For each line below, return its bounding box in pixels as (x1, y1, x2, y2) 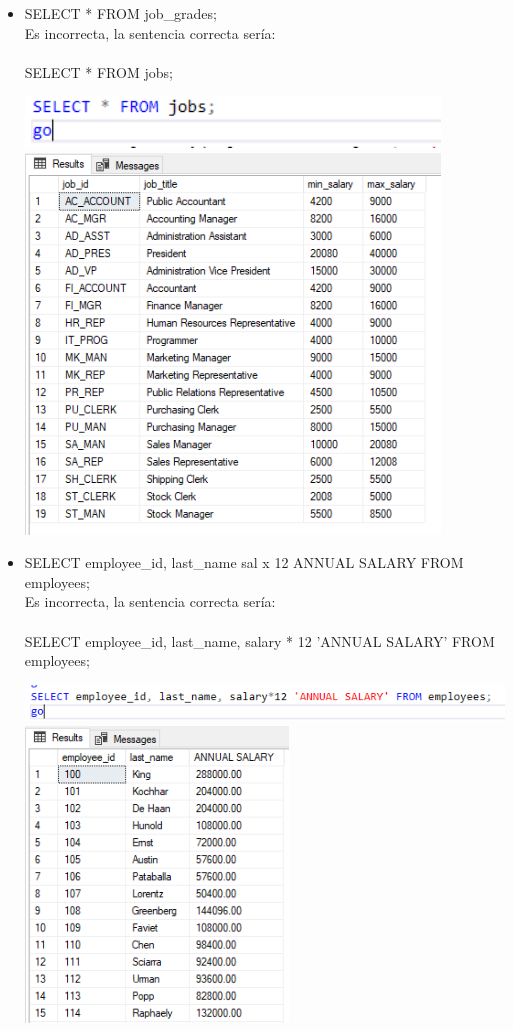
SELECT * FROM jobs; (24, 61, 173, 82)
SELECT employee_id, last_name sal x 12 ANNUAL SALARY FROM (24, 552, 464, 573)
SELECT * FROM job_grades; (24, 3, 217, 23)
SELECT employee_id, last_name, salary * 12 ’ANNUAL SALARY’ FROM (24, 630, 495, 651)
